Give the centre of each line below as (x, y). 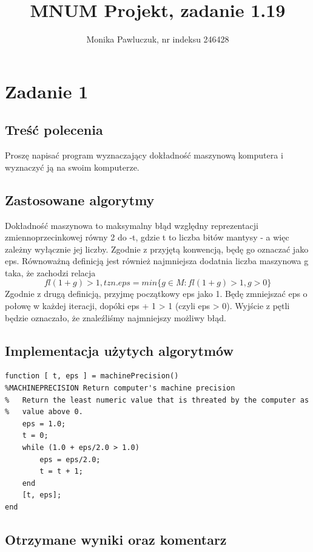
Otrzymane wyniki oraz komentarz (116, 539)
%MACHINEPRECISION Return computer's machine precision (120, 388)
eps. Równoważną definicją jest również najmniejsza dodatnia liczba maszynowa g (157, 261)
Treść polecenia (54, 130)
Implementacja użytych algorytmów (119, 350)
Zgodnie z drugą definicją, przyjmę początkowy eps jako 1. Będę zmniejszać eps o (156, 294)
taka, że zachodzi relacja (50, 272)
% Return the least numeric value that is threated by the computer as (157, 400)
